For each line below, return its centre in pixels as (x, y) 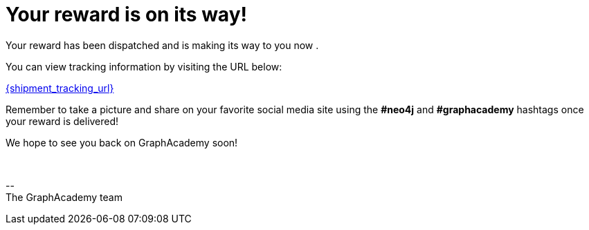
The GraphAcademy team (64, 197)
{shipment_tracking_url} (60, 88)
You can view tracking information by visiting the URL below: (144, 66)
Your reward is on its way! (126, 15)
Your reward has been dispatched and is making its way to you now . (162, 45)
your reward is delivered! (62, 121)
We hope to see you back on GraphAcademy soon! (122, 142)
